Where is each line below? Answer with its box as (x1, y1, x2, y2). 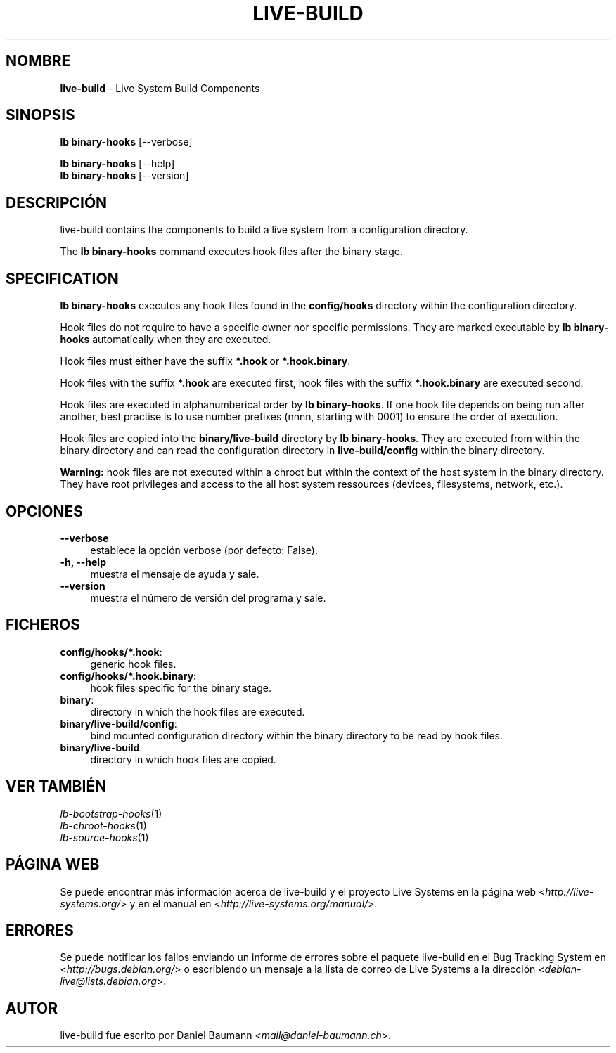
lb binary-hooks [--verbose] (60, 136, 193, 148)
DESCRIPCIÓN (6, 193, 108, 212)
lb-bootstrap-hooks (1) (60, 807, 162, 820)
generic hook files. (90, 657, 177, 670)
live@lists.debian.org (60, 975, 157, 988)
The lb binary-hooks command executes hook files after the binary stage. (60, 245, 404, 258)
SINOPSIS (6, 106, 75, 124)
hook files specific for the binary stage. (90, 681, 271, 694)
